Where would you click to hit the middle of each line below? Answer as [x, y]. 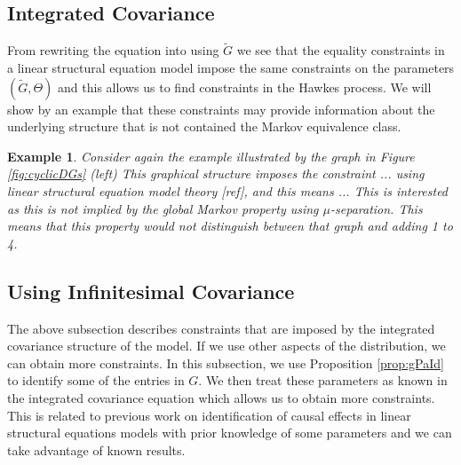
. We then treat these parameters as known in [323, 380]
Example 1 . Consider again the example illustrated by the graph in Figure [211, 156]
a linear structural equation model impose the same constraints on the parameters [231, 68]
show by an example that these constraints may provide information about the [221, 109]
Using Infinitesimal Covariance [151, 291]
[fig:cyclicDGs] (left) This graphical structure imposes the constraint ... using [216, 173]
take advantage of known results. [96, 449]
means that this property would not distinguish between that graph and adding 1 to [230, 226]
